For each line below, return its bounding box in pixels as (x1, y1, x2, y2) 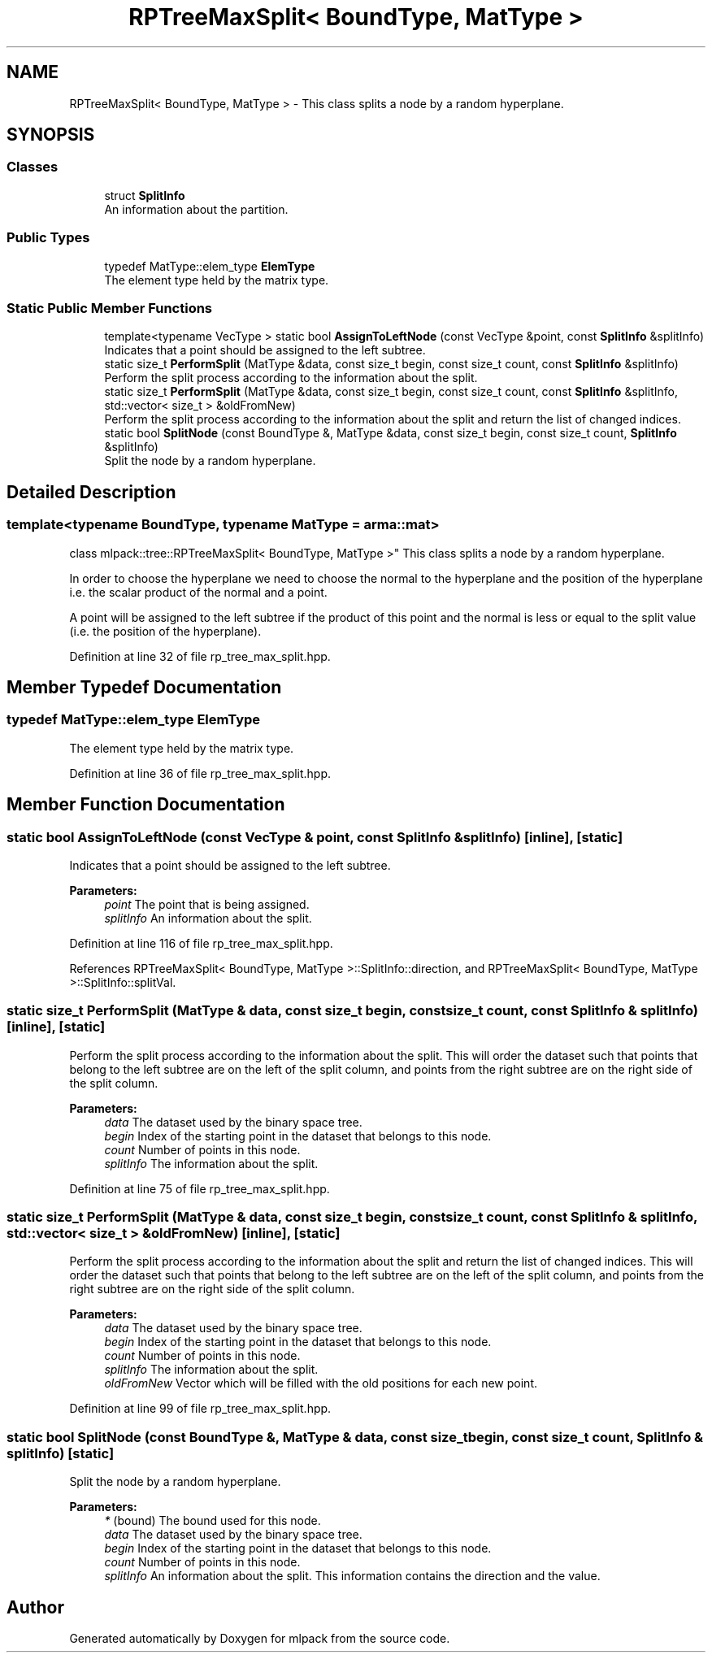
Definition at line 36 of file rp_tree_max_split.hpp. (69, 766, 332, 780)
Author (7, 1596, 64, 1618)
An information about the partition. (104, 202, 289, 216)
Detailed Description (7, 481, 176, 502)
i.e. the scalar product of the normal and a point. (69, 584, 328, 599)
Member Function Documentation (7, 794, 285, 815)
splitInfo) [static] (7, 1444, 115, 1461)
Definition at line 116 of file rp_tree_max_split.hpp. (69, 936, 333, 950)
